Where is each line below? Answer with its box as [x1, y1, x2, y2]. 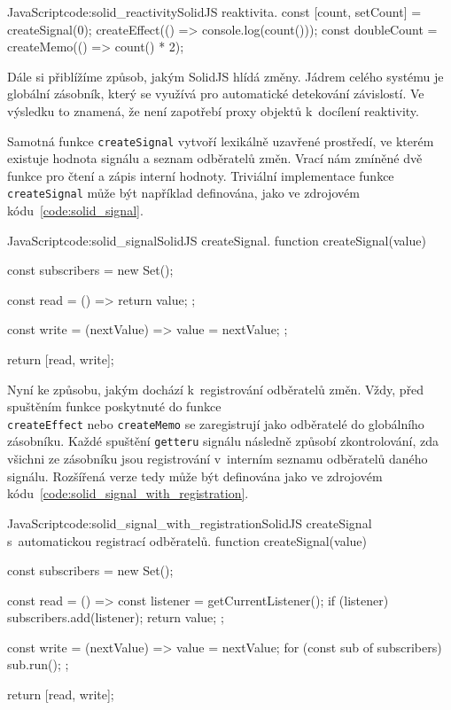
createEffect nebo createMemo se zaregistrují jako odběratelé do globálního [7, 414, 424, 433]
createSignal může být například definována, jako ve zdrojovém [7, 183, 360, 202]
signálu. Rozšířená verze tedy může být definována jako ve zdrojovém [7, 466, 383, 485]
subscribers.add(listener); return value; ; [7, 608, 224, 627]
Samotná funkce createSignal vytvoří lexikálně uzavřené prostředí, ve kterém [7, 131, 434, 150]
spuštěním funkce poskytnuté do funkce [7, 397, 222, 416]
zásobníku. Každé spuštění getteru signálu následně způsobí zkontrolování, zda [7, 432, 439, 450]
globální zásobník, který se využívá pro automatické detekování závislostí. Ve [7, 84, 424, 103]
